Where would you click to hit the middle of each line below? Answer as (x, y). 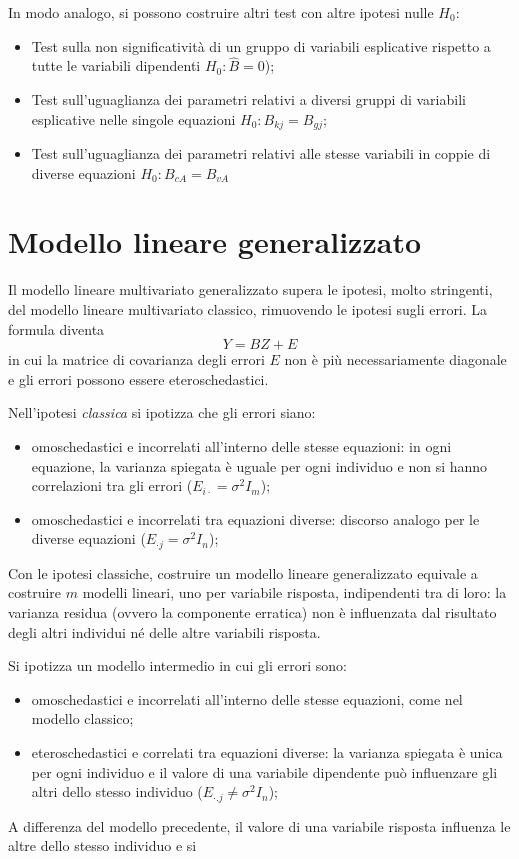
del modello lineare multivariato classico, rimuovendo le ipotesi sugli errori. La (248, 308)
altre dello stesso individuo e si (102, 845)
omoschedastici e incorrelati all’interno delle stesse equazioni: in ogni (241, 445)
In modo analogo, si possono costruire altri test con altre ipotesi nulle (221, 12)
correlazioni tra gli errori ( (112, 485)
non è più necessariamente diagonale (395, 359)
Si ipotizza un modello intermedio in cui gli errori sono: (177, 665)
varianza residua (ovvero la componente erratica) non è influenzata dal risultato (252, 611)
